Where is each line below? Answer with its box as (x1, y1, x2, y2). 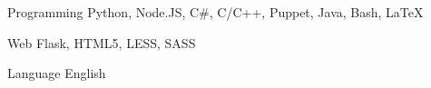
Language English (7, 64, 106, 83)
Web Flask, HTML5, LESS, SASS (7, 33, 196, 52)
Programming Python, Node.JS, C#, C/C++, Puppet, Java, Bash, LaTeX (7, 3, 424, 21)
